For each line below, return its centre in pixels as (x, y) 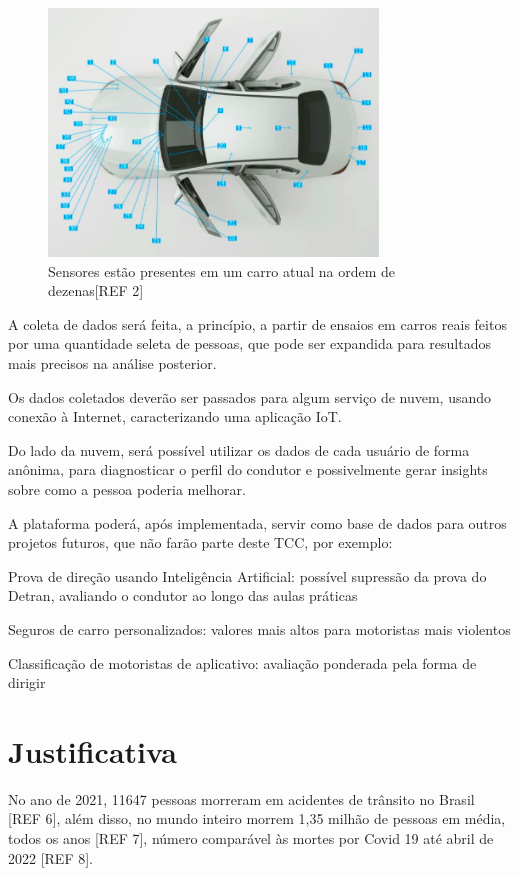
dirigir (27, 682)
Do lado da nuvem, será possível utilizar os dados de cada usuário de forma (239, 449)
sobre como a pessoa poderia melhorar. (127, 488)
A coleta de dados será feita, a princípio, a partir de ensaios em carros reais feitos (257, 323)
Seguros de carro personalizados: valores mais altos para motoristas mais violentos (259, 628)
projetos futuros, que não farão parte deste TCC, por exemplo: (200, 542)
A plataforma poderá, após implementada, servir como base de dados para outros (257, 522)
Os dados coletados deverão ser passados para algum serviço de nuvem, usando (250, 396)
